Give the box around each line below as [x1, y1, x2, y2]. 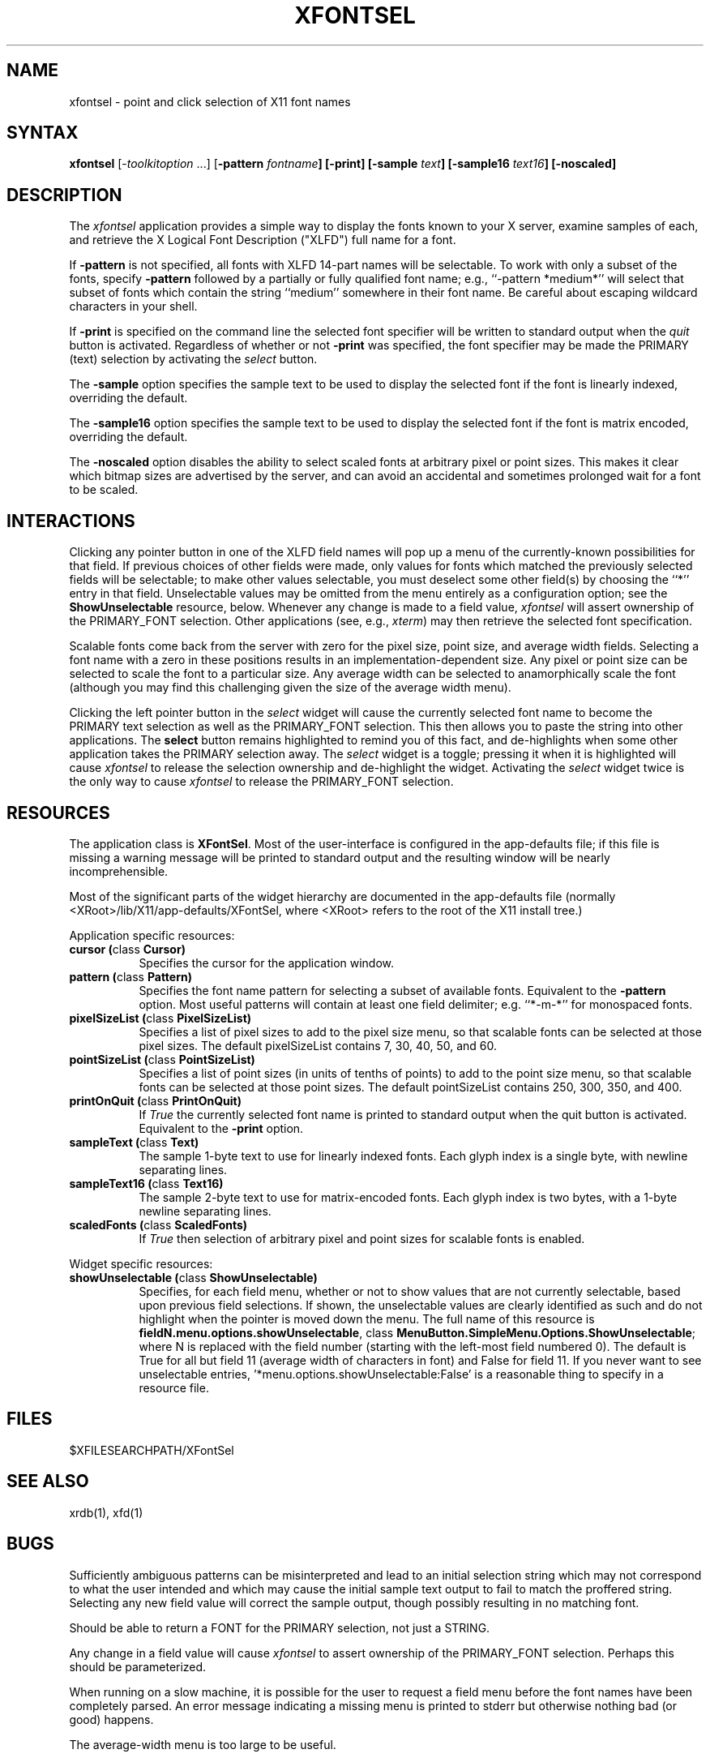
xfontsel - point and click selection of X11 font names [69, 94, 351, 109]
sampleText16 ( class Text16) [69, 1176, 224, 1190]
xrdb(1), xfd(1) [69, 1505, 143, 1520]
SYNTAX [6, 122, 79, 144]
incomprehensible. [69, 864, 169, 878]
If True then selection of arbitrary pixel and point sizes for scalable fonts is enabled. [139, 1231, 585, 1246]
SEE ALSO [6, 1471, 89, 1492]
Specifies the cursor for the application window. [139, 955, 395, 970]
